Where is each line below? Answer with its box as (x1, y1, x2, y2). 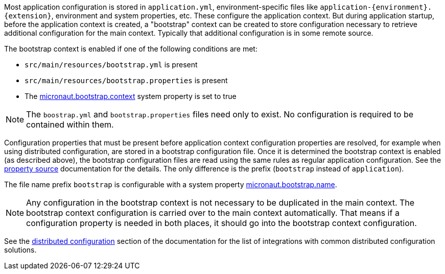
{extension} (4, 12, 52, 20)
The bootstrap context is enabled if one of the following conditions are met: (4, 44, 257, 53)
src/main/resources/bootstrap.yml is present (25, 60, 198, 69)
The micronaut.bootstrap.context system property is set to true (25, 92, 237, 101)
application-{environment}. (320, 3, 432, 11)
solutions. (4, 245, 37, 254)
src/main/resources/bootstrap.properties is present (25, 76, 228, 85)
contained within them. (26, 119, 114, 130)
